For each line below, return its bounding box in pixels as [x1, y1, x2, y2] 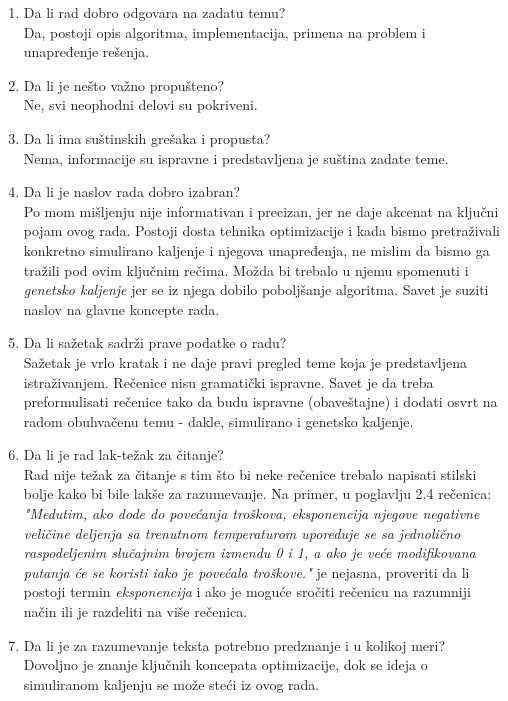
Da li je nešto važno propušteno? [23, 74, 225, 95]
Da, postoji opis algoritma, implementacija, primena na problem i [23, 21, 426, 42]
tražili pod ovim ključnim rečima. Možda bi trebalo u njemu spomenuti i [23, 259, 469, 280]
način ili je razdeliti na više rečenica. [23, 601, 248, 622]
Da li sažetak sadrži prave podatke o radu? [23, 332, 287, 353]
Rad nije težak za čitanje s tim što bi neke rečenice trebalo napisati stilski [23, 463, 477, 484]
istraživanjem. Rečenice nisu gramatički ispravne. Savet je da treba [23, 371, 434, 392]
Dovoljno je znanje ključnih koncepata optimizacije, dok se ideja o [23, 654, 428, 675]
